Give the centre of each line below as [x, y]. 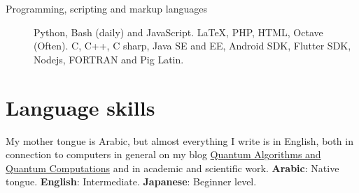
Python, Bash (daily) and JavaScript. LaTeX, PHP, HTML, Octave [178, 32]
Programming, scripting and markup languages [106, 8]
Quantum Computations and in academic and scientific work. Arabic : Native [173, 168]
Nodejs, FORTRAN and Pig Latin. [109, 59]
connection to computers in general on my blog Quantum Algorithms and [163, 154]
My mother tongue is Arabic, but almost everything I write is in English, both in [179, 140]
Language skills [80, 107]
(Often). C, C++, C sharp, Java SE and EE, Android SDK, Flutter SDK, [192, 46]
